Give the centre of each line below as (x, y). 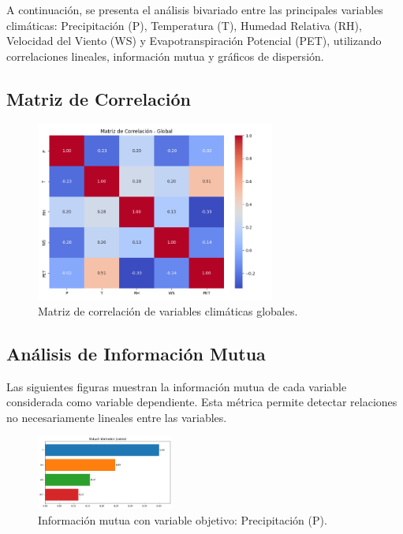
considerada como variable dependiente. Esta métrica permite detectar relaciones (202, 402)
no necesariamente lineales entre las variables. (117, 417)
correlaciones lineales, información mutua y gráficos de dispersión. (165, 56)
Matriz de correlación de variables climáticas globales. (168, 310)
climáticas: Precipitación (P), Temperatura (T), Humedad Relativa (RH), (184, 25)
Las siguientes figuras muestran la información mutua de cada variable (177, 386)
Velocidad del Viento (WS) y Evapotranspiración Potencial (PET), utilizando (194, 41)
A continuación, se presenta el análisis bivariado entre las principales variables (195, 9)
